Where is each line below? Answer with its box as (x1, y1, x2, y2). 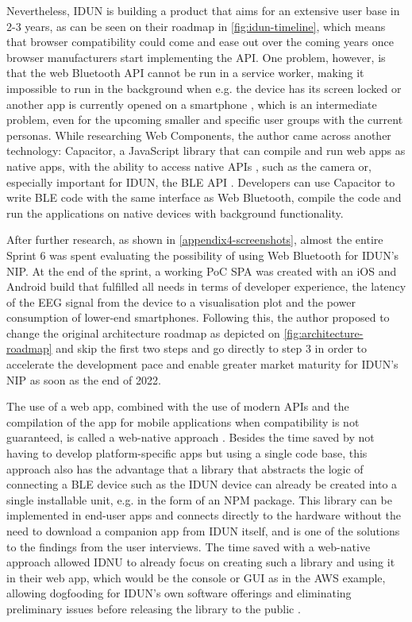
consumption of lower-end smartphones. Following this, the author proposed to (6, 309, 390, 326)
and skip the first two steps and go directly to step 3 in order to (56, 340, 368, 357)
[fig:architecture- (283, 324, 364, 341)
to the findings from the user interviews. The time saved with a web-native (6, 538, 371, 554)
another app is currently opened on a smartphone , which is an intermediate (6, 95, 377, 112)
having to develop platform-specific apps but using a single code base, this (6, 445, 368, 462)
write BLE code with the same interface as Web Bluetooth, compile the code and (6, 189, 402, 206)
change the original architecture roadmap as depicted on (6, 324, 280, 341)
